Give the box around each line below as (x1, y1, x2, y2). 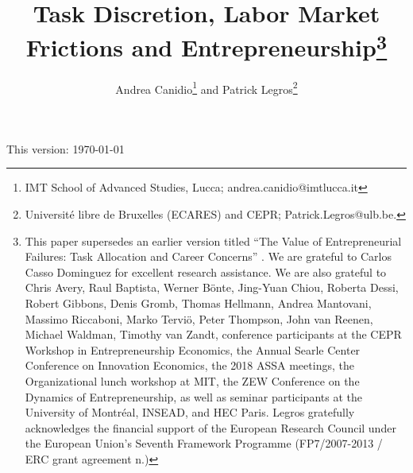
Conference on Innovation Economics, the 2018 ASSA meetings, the (25, 357, 354, 374)
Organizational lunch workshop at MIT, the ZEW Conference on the (25, 373, 360, 390)
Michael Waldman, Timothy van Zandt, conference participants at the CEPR (25, 326, 402, 343)
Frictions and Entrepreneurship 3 (25, 28, 388, 64)
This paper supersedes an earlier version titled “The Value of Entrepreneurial (25, 232, 402, 249)
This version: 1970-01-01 (6, 140, 125, 157)
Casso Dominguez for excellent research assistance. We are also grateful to (25, 263, 387, 280)
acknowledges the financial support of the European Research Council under (25, 419, 396, 436)
